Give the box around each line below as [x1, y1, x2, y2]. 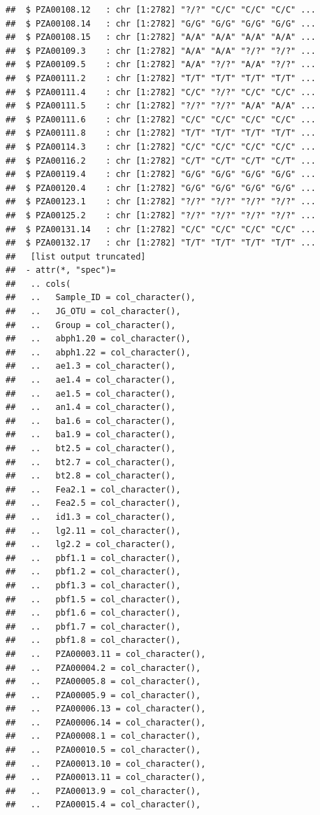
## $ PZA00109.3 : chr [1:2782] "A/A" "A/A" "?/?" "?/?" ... [6, 45, 316, 56]
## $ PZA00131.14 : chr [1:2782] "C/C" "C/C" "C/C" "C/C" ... [6, 224, 316, 234]
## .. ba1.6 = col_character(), [6, 416, 176, 426]
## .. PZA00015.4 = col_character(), [6, 800, 201, 810]
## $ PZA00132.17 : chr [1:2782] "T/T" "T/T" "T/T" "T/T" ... [6, 238, 316, 248]
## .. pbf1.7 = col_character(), [6, 621, 181, 632]
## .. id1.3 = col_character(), [6, 511, 176, 522]
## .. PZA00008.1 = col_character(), [6, 731, 201, 742]
